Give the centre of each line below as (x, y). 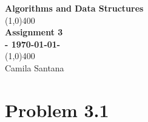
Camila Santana (35, 67)
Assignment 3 (34, 32)
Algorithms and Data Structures (74, 8)
